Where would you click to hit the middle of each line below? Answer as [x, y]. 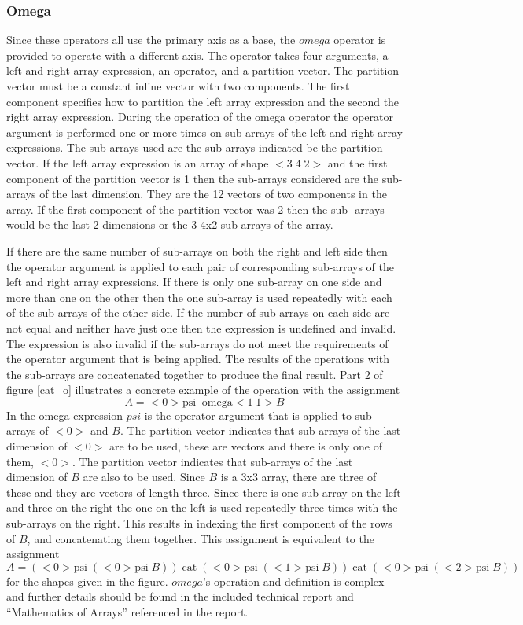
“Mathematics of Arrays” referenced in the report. [127, 612]
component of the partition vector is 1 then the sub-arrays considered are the [193, 178]
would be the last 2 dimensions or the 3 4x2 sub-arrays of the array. [170, 224]
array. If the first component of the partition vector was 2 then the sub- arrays [195, 209]
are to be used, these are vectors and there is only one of [246, 446]
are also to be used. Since [144, 477]
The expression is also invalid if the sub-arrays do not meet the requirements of [197, 343]
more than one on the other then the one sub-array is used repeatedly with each [199, 297]
